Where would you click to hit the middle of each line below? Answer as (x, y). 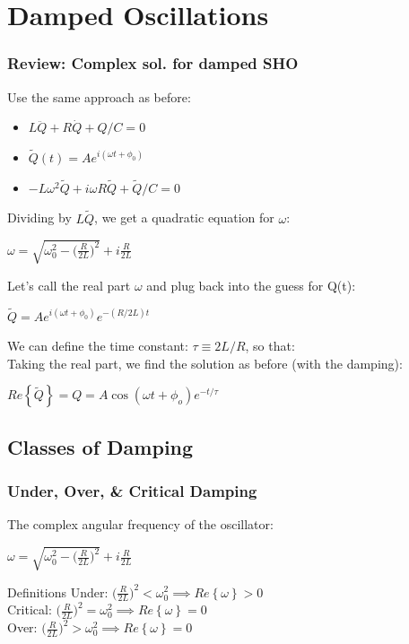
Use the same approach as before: (99, 96)
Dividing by (39, 218)
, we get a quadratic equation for (184, 218)
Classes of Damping (100, 446)
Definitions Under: (58, 592)
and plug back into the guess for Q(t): (251, 285)
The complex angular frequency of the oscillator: (140, 524)
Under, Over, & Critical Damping (132, 491)
